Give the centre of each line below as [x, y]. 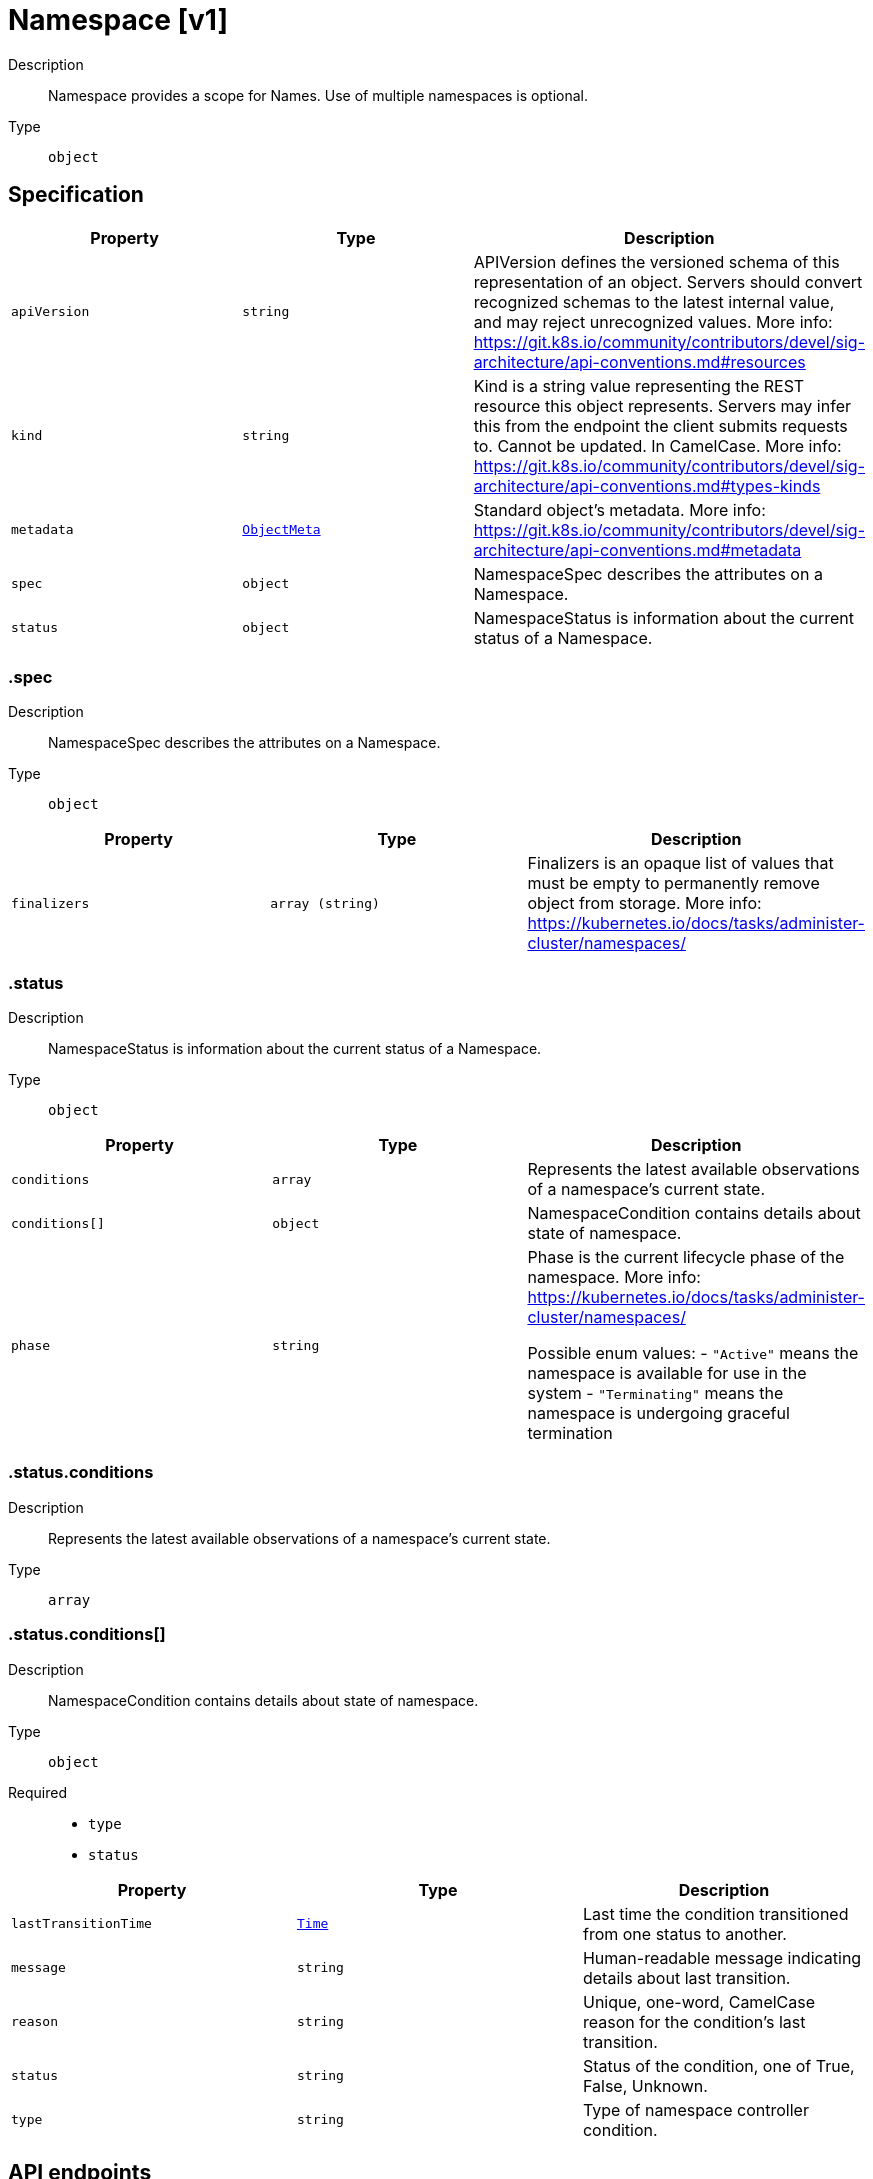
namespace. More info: [614, 1277]
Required [37, 1792]
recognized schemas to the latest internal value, [654, 301]
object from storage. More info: [644, 903]
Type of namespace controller [695, 2109]
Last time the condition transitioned [715, 1913]
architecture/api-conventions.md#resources [639, 361]
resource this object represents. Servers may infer [662, 405]
